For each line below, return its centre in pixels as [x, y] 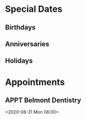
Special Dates [34, 9]
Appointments [35, 82]
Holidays [19, 61]
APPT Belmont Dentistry [43, 100]
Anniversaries [27, 44]
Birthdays [20, 27]
